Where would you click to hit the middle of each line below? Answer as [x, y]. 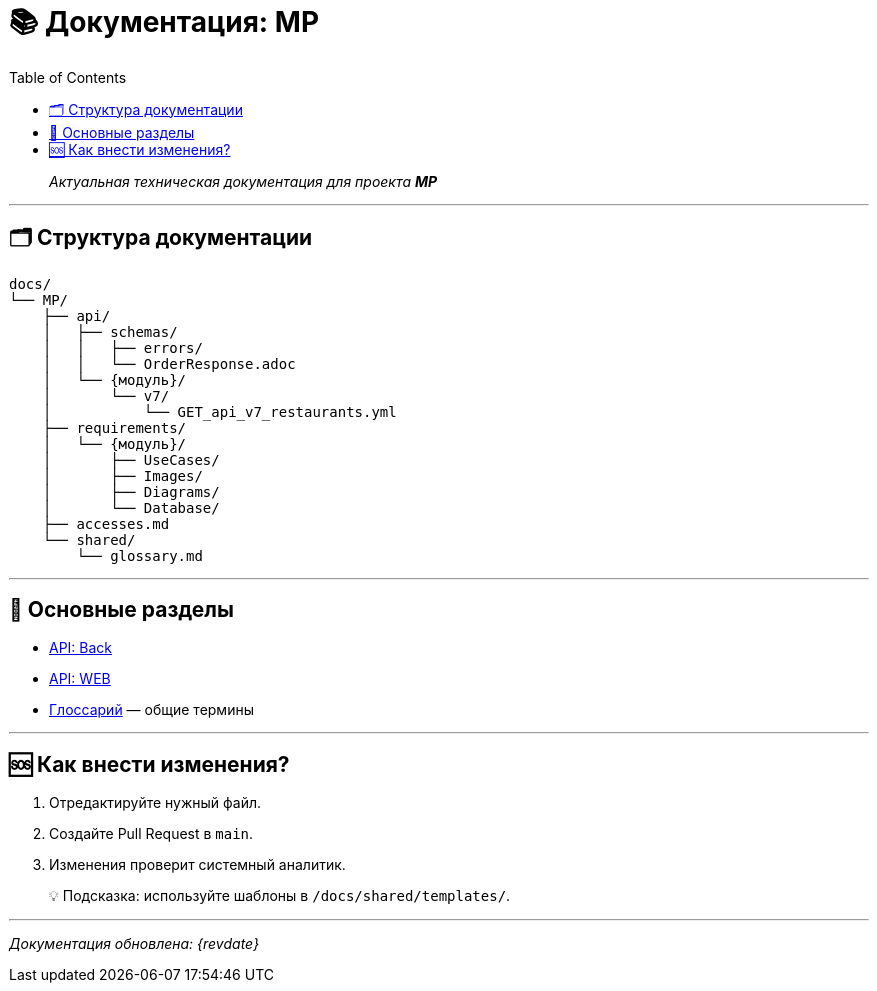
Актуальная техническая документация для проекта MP [243, 181]
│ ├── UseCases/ [131, 459]
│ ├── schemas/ [110, 331]
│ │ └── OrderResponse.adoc [169, 363]
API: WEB [80, 679]
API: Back [81, 648]
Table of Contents [68, 77]
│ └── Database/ [131, 507]
